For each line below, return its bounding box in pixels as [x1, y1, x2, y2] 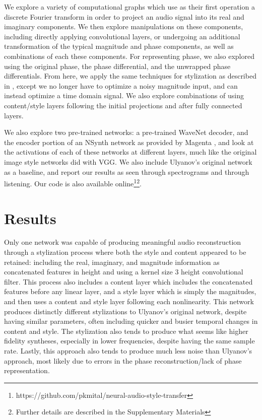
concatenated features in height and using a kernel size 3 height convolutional [4, 266, 243, 277]
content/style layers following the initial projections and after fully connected [4, 100, 242, 110]
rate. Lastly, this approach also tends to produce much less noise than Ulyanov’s [4, 345, 252, 356]
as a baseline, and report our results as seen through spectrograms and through [4, 166, 249, 177]
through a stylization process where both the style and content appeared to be [4, 247, 246, 257]
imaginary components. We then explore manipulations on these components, [4, 21, 243, 32]
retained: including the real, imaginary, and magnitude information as [4, 256, 220, 267]
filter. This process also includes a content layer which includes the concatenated [4, 276, 253, 287]
